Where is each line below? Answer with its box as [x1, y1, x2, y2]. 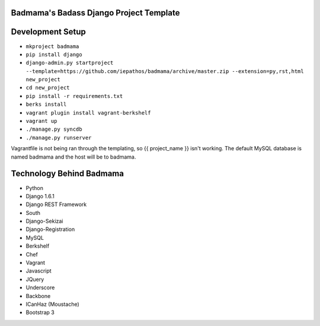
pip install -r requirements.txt [25, 93, 123, 99]
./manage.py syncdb [25, 126, 82, 133]
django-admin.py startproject [25, 59, 114, 67]
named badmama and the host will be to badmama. [11, 153, 136, 160]
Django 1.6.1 [25, 192, 55, 200]
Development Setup [11, 27, 86, 37]
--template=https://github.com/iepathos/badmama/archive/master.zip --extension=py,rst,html [25, 68, 305, 74]
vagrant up [25, 118, 57, 125]
